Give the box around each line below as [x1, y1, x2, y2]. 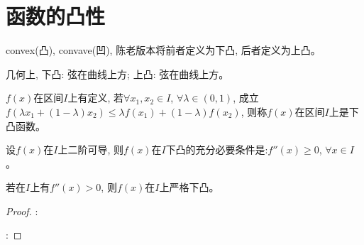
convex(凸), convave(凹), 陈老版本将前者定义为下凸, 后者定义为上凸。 [6, 43, 321, 58]
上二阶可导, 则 [57, 142, 124, 157]
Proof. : [6, 203, 38, 218]
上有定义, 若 [67, 90, 124, 105]
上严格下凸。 [159, 180, 219, 195]
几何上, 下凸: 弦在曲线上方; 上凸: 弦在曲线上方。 [6, 66, 229, 81]
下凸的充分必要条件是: [165, 142, 268, 157]
